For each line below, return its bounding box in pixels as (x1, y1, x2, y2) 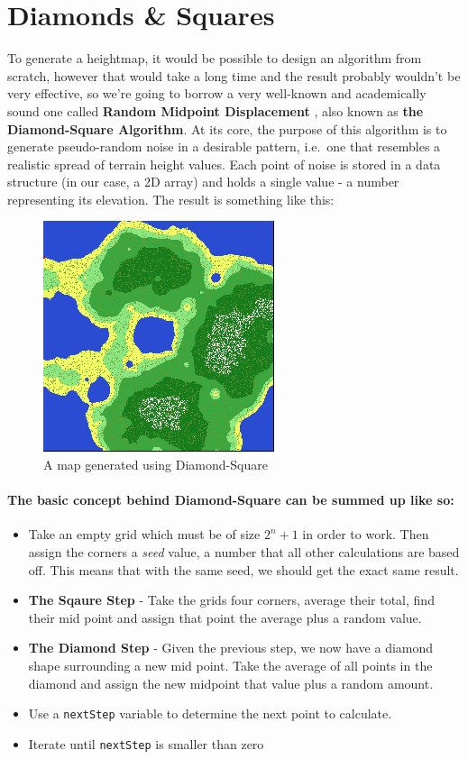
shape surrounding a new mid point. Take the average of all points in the (28, 656, 433, 675)
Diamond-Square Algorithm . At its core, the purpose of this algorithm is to (7, 119, 447, 138)
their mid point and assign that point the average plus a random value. (28, 608, 422, 626)
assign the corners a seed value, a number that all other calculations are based (28, 543, 460, 562)
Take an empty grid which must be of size (28, 525, 261, 544)
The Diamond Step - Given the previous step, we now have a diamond (28, 638, 434, 657)
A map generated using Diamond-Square (43, 455, 268, 474)
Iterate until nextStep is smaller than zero (28, 734, 264, 753)
